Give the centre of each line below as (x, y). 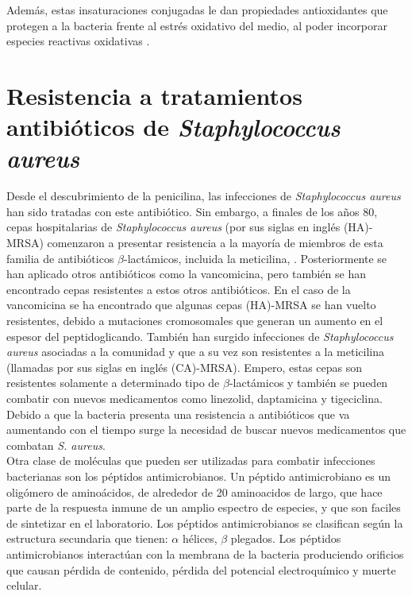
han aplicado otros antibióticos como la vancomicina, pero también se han (186, 274)
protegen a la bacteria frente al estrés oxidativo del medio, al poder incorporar (197, 25)
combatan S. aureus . (56, 445)
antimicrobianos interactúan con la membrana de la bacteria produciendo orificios (205, 553)
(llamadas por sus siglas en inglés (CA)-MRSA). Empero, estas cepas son (185, 367)
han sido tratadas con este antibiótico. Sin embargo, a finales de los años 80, (192, 211)
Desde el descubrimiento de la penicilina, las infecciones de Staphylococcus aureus (204, 196)
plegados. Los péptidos (286, 538)
